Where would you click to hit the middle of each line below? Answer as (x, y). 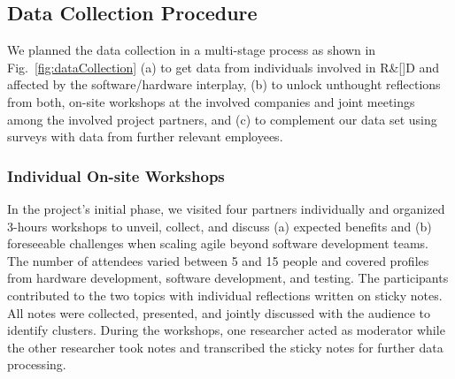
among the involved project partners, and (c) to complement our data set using (222, 119)
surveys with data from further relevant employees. (145, 136)
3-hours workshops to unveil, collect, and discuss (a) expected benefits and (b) (220, 226)
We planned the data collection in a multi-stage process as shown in (192, 50)
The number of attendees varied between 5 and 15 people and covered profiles (218, 260)
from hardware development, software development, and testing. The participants (228, 278)
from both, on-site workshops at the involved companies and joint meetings (211, 101)
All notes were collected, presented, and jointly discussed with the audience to (219, 312)
